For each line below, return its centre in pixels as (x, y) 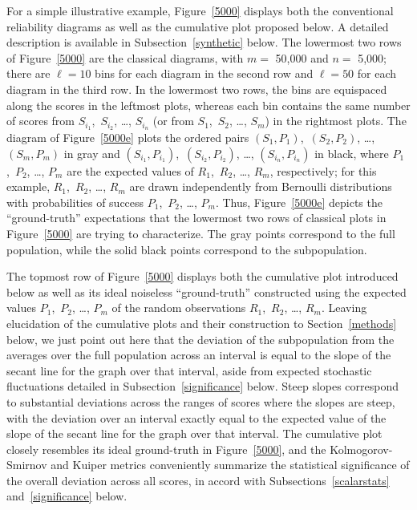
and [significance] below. (67, 496)
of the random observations (179, 308)
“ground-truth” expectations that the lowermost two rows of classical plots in (196, 218)
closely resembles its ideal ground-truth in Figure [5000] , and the (166, 449)
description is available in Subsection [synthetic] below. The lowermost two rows (204, 42)
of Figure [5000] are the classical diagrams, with (125, 57)
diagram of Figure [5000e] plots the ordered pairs (128, 138)
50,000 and (302, 57)
